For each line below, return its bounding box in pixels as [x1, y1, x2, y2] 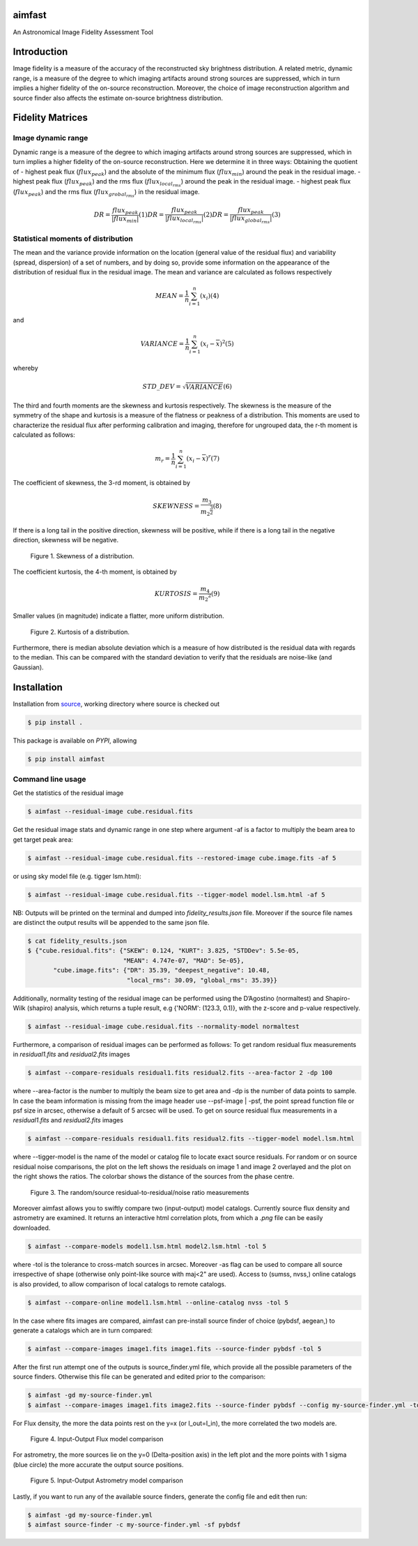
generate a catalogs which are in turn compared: [13, 1326, 153, 1335]
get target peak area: [13, 835, 73, 844]
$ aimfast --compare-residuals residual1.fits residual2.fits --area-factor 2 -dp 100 [27, 1069, 333, 1077]
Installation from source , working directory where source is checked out [13, 699, 220, 708]
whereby [13, 364, 38, 372]
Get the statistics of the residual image [13, 789, 124, 797]
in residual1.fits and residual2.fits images [13, 1050, 130, 1059]
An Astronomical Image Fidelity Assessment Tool [13, 28, 153, 36]
